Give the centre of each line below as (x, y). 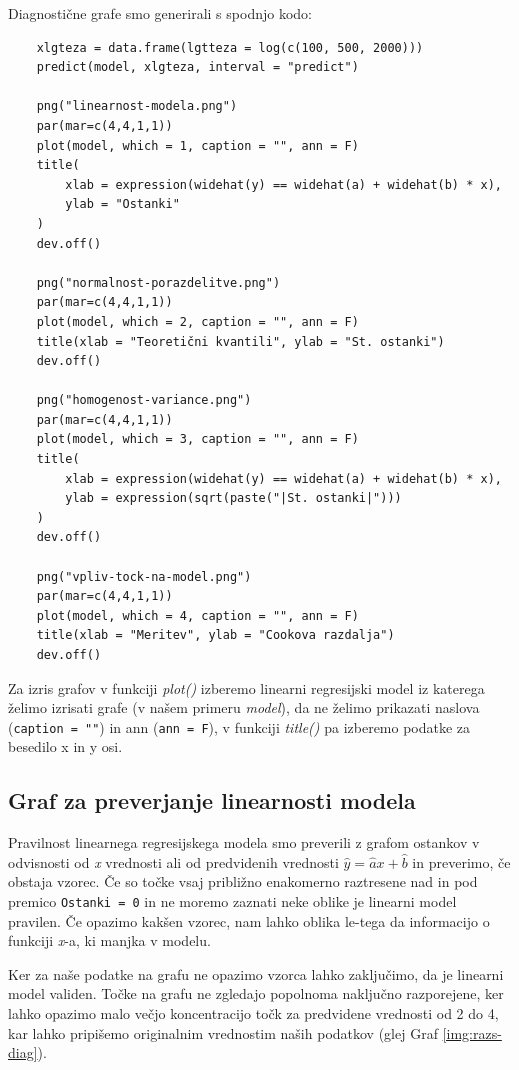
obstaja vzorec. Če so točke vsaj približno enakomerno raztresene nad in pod (243, 881)
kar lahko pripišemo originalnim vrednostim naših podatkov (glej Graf (223, 1032)
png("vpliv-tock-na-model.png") (144, 576)
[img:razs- (472, 1032)
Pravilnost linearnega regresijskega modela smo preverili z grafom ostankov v (244, 842)
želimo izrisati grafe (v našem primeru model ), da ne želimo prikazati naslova (244, 707)
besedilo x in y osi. (65, 746)
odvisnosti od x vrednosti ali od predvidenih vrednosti (173, 861)
